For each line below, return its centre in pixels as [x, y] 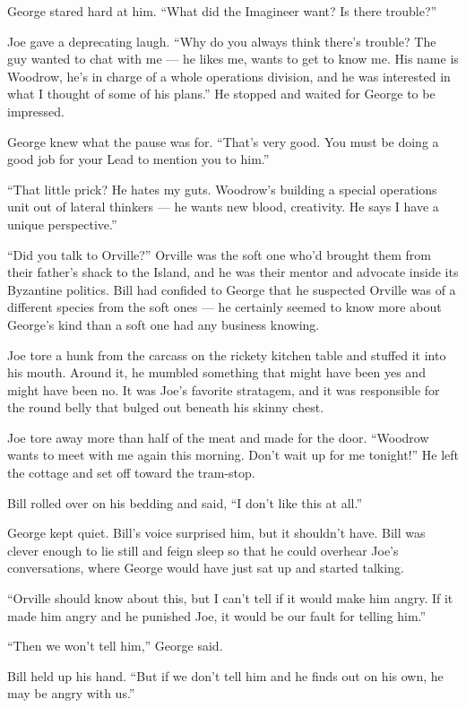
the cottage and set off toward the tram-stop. [131, 473]
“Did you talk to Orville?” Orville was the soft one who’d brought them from [220, 254]
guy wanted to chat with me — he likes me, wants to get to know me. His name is [233, 59]
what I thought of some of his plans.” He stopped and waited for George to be [221, 94]
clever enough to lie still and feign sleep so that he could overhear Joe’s [203, 550]
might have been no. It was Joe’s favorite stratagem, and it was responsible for [224, 389]
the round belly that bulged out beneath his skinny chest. [166, 407]
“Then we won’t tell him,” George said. [115, 646]
